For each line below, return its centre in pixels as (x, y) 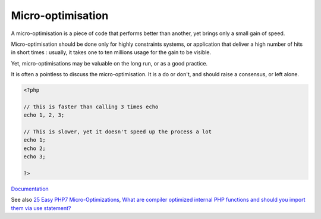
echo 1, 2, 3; (44, 115)
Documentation (30, 189)
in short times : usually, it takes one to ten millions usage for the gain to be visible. (111, 52)
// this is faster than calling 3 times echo (91, 107)
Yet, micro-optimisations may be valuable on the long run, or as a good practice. (109, 63)
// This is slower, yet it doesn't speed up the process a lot (118, 132)
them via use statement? (41, 208)
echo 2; (34, 148)
